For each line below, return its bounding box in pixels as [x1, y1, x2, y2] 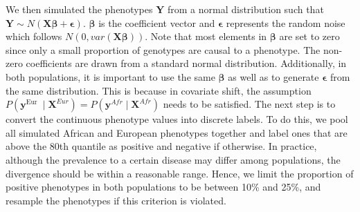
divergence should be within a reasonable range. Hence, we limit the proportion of [6, 166, 354, 180]
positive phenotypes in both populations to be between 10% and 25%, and [6, 180, 321, 194]
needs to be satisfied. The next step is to [163, 97, 336, 111]
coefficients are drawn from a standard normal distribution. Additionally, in [26, 56, 347, 70]
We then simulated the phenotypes [6, 2, 153, 16]
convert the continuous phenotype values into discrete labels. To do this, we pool [6, 112, 348, 126]
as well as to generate [228, 69, 319, 84]
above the [6, 139, 47, 153]
